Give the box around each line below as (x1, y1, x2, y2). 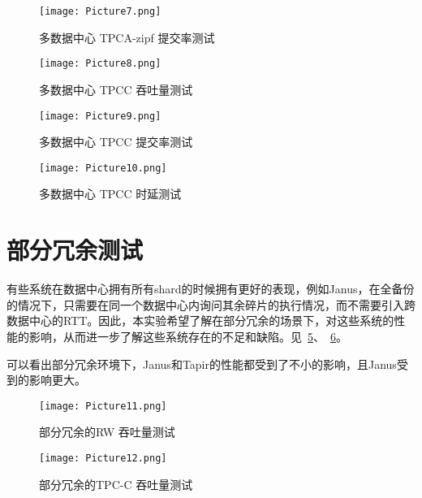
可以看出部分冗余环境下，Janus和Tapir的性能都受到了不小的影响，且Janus (6, 355, 397, 372)
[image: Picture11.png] (39, 400, 167, 412)
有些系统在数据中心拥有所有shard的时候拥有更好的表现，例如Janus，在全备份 (6, 280, 415, 297)
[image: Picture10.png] (39, 162, 167, 174)
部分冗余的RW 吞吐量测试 (39, 423, 175, 440)
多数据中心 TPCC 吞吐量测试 (39, 80, 193, 97)
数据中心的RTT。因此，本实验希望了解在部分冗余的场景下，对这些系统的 (6, 312, 394, 329)
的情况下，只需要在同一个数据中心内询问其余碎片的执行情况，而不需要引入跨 (6, 296, 416, 313)
